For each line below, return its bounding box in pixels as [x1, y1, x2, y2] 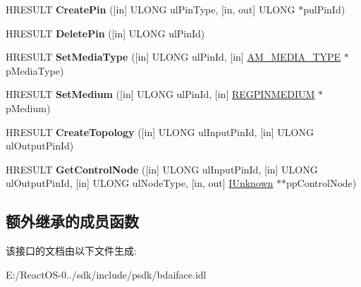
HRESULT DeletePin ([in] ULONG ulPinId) [6, 25, 205, 40]
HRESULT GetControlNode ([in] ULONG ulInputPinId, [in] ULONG [6, 161, 318, 176]
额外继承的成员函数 [6, 210, 139, 232]
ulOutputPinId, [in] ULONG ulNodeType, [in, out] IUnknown [6, 176, 274, 190]
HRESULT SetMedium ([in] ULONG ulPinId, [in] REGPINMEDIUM [6, 87, 315, 102]
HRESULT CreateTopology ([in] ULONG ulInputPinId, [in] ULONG [6, 124, 314, 139]
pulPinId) [303, 2, 345, 16]
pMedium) [6, 100, 51, 115]
